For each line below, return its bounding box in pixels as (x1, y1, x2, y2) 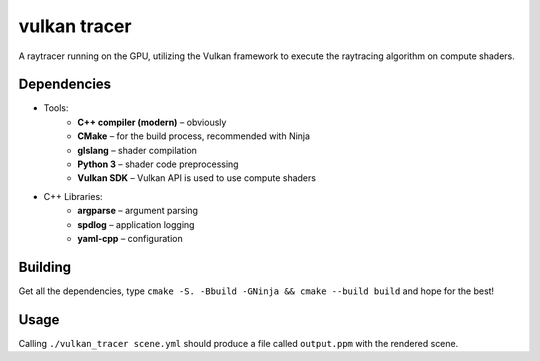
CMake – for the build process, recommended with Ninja (77, 130, 310, 142)
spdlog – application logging (77, 218, 195, 230)
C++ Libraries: (43, 190, 104, 202)
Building (18, 258, 72, 275)
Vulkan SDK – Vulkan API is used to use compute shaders (77, 172, 317, 184)
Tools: (43, 102, 69, 114)
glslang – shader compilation (77, 144, 197, 156)
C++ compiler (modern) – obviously (77, 116, 227, 128)
